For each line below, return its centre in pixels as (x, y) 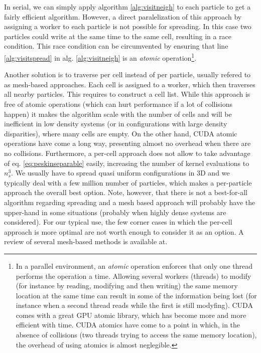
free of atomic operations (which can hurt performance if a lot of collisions (118, 104)
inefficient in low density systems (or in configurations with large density (116, 124)
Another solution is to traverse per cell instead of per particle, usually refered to (127, 74)
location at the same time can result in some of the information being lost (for (136, 295)
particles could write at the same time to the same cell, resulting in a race (118, 36)
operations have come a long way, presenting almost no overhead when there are (127, 143)
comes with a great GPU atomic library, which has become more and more (131, 315)
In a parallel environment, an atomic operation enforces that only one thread (134, 266)
